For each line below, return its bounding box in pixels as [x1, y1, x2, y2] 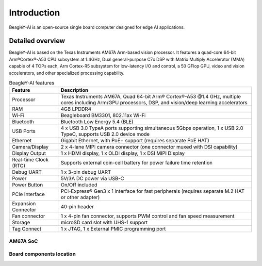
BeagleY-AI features [9, 80, 54, 86]
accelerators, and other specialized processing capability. [9, 70, 125, 76]
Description [61, 87, 88, 94]
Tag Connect [12, 226, 42, 233]
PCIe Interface [12, 191, 45, 198]
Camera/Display [12, 144, 49, 150]
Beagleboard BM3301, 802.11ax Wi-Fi [61, 112, 146, 119]
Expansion [12, 200, 36, 207]
